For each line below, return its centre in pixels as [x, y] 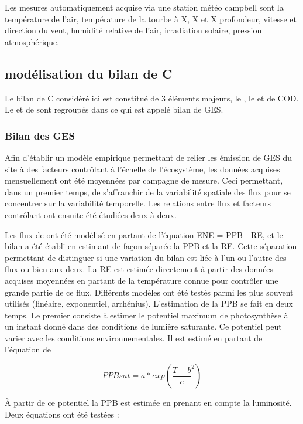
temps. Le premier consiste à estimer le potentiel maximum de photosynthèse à [147, 315]
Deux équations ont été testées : [62, 414]
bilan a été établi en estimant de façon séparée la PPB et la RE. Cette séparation [151, 246]
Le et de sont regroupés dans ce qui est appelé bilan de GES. [114, 109]
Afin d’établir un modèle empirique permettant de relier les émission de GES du [149, 157]
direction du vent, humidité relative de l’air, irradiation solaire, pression [133, 30]
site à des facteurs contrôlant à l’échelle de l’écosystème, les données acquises [142, 169]
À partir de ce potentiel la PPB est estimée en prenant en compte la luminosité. [148, 403]
